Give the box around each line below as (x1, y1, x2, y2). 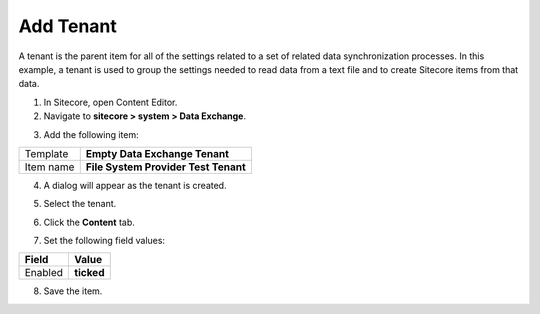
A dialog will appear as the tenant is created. (43, 179, 227, 191)
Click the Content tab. (43, 216, 135, 228)
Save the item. (43, 285, 103, 297)
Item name (24, 160, 75, 174)
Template (24, 146, 69, 160)
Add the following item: (43, 128, 139, 140)
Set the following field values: (43, 235, 165, 247)
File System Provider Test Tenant (85, 160, 246, 174)
